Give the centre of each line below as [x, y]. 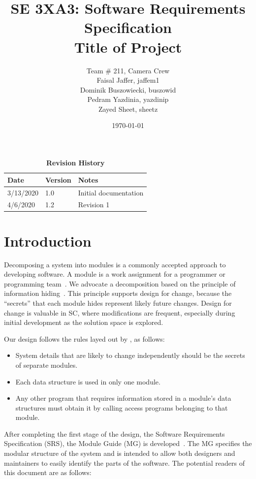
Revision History [75, 163]
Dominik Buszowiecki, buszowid [128, 89]
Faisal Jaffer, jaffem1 [128, 80]
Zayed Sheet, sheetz [128, 109]
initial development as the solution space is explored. [84, 322]
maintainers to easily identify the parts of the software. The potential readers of [125, 463]
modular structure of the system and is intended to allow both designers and [120, 453]
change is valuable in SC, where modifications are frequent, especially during [120, 312]
